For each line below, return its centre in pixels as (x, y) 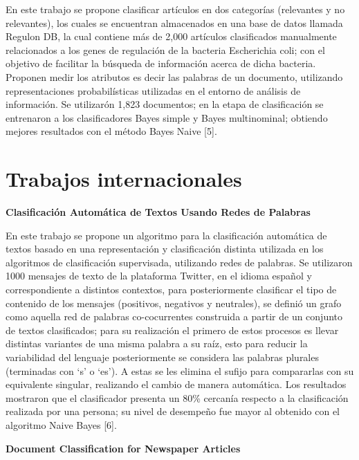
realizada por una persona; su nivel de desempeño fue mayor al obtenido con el (173, 411)
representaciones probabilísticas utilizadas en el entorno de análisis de (153, 90)
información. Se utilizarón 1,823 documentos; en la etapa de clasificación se (165, 104)
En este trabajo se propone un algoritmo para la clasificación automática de (166, 235)
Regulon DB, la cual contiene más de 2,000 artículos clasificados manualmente (171, 36)
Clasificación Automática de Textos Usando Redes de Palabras (158, 212)
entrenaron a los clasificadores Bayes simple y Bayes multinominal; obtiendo (167, 117)
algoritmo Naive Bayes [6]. (61, 424)
